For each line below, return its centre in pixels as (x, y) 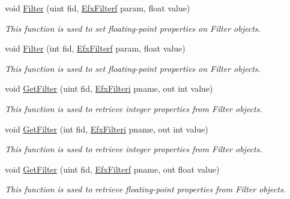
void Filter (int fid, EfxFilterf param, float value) (95, 48)
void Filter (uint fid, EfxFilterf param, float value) (98, 8)
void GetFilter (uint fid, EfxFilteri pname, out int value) (109, 88)
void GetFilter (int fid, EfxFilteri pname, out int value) (107, 129)
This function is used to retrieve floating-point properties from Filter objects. (145, 189)
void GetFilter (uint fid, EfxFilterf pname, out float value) (112, 169)
